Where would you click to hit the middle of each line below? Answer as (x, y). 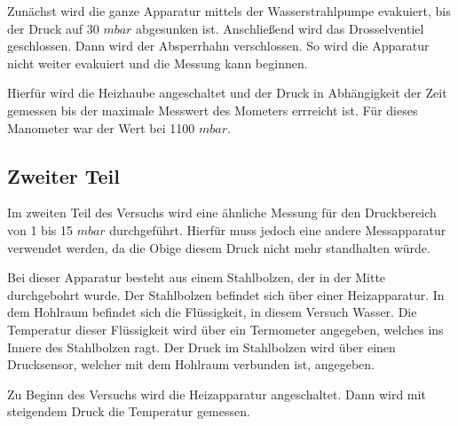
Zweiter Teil (64, 175)
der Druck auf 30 (53, 28)
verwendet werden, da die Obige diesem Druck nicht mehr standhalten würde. (219, 247)
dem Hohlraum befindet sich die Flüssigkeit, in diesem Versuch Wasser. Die (212, 312)
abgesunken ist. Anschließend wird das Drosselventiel (280, 28)
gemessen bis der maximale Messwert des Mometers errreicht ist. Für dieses (213, 110)
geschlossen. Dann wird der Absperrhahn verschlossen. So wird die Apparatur (218, 46)
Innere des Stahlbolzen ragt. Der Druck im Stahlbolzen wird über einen (201, 347)
